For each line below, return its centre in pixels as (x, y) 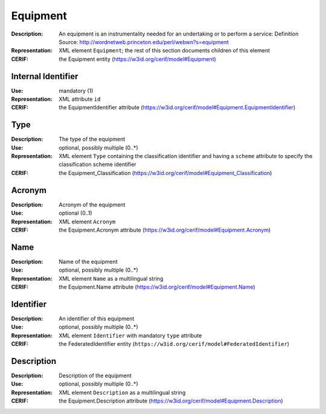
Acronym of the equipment (92, 205)
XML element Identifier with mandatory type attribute (130, 336)
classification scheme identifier (98, 164)
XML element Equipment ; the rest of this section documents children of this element (165, 51)
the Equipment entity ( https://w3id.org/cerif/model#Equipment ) (138, 59)
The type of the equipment (92, 139)
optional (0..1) (76, 213)
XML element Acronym (87, 221)
